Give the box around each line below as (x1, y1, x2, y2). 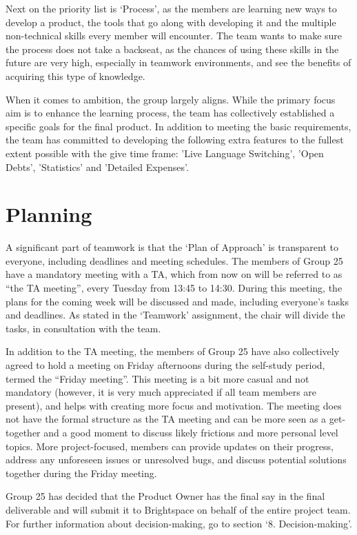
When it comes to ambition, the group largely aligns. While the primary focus (6, 92, 336, 106)
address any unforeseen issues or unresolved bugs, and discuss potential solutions (6, 452, 347, 467)
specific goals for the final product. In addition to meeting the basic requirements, (6, 119, 351, 133)
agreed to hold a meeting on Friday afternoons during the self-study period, (6, 358, 325, 372)
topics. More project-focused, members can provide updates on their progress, (6, 438, 334, 453)
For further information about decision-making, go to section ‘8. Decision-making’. (6, 516, 352, 530)
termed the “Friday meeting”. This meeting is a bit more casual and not (6, 371, 309, 385)
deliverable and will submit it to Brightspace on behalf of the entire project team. (6, 502, 351, 516)
